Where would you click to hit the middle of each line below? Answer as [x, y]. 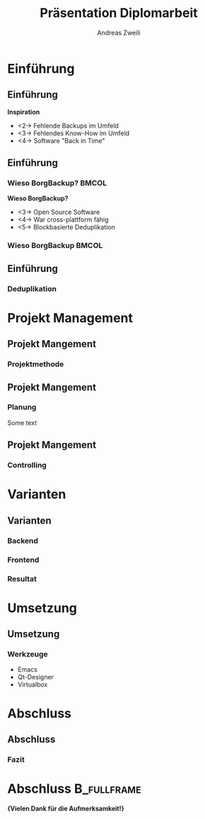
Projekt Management [70, 318]
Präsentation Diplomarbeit [119, 13]
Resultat [22, 579]
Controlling [27, 465]
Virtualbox [33, 684]
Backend [23, 541]
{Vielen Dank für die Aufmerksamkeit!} [66, 808]
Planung [22, 407]
